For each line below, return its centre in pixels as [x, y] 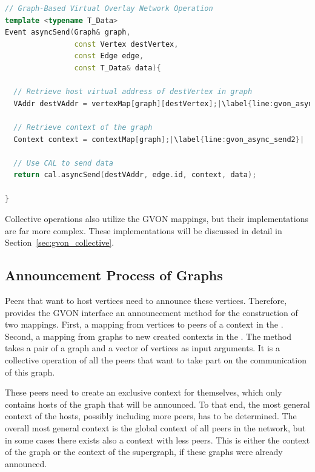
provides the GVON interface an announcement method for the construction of [151, 312]
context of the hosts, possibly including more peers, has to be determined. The [151, 416]
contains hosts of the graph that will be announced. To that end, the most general [157, 404]
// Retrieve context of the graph [83, 127]
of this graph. [30, 372]
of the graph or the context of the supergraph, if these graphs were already [144, 452]
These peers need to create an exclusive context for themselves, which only [144, 392]
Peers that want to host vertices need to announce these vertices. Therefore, [146, 301]
